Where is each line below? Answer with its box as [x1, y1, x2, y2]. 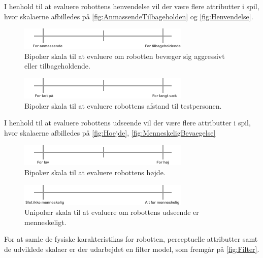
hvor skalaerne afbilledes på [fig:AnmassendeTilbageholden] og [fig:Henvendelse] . [4, 11, 253, 21]
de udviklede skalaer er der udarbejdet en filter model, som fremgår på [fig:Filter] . [4, 243, 259, 254]
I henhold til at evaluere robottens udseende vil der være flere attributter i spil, [4, 117, 251, 128]
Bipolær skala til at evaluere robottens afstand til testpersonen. [24, 100, 222, 111]
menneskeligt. [24, 216, 67, 227]
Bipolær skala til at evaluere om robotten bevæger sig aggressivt [24, 50, 225, 61]
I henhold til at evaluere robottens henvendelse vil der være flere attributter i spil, [4, 1, 259, 11]
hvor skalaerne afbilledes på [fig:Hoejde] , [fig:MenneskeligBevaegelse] [4, 127, 216, 138]
